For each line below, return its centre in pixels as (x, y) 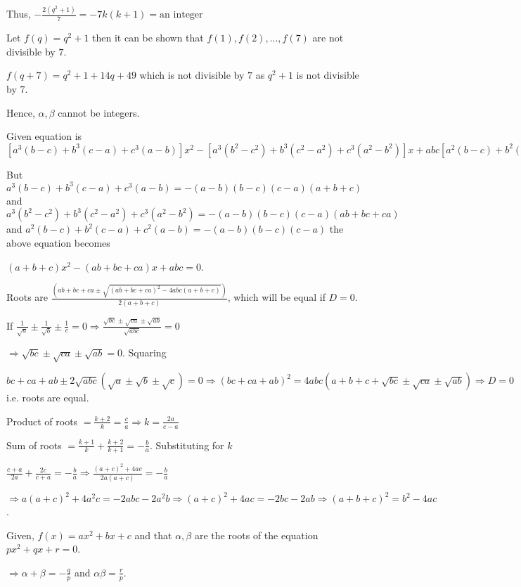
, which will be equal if (276, 297)
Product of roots (42, 421)
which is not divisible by (192, 75)
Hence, (21, 112)
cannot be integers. (99, 112)
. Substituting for (187, 445)
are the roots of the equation (256, 535)
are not (328, 38)
